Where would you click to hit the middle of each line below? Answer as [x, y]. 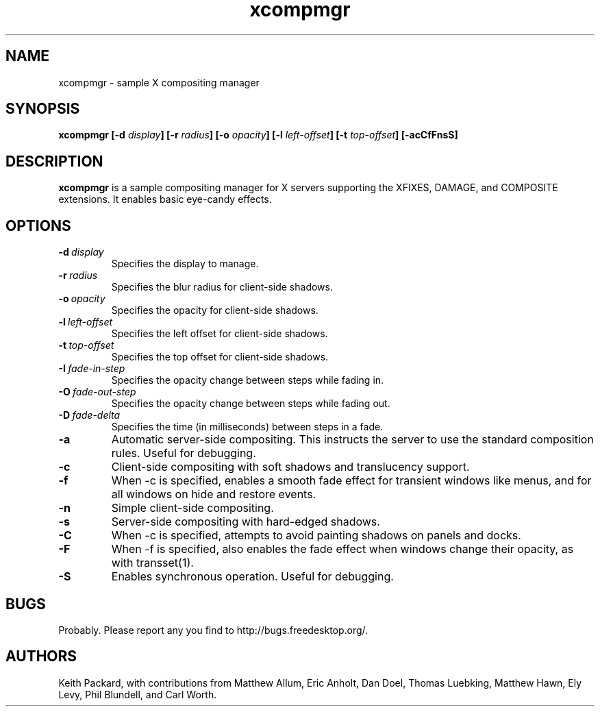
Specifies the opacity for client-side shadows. [215, 310]
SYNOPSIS [43, 109]
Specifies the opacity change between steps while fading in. [248, 380]
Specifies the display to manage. [185, 264]
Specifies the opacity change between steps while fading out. [251, 404]
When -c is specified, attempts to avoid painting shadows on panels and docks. [316, 536]
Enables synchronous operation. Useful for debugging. [252, 577]
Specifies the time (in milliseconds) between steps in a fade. [247, 427]
